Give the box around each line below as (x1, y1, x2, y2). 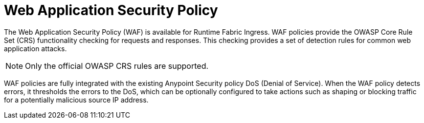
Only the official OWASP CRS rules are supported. (25, 61, 209, 71)
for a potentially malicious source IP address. (4, 95, 149, 104)
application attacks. (4, 44, 67, 53)
